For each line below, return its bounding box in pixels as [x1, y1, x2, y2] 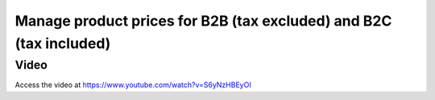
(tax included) [14, 34, 111, 52]
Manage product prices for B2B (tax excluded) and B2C [14, 12, 392, 30]
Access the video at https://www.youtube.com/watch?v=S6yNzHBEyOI [14, 80, 251, 90]
